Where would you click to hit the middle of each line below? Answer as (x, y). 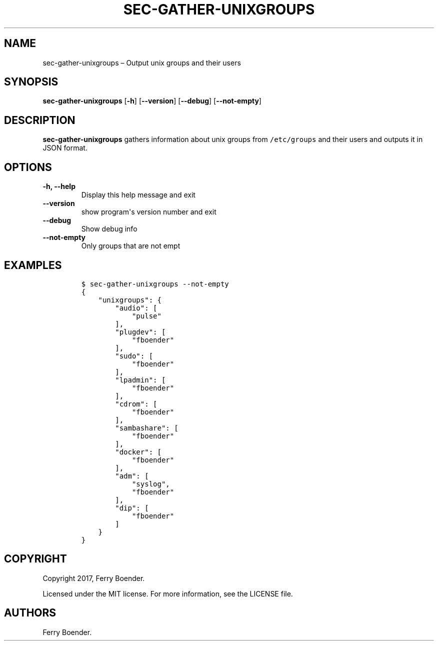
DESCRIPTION (40, 120)
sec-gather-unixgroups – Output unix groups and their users (142, 62)
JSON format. (65, 148)
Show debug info (109, 229)
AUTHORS (30, 613)
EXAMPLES (33, 265)
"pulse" (146, 316)
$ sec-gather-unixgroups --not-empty (155, 284)
